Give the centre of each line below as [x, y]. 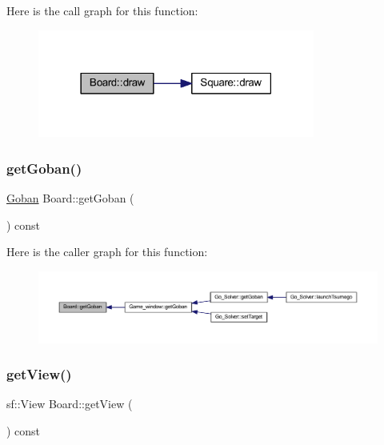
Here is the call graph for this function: [102, 10]
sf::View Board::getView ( [70, 404]
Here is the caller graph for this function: [107, 252]
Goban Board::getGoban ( [70, 198]
